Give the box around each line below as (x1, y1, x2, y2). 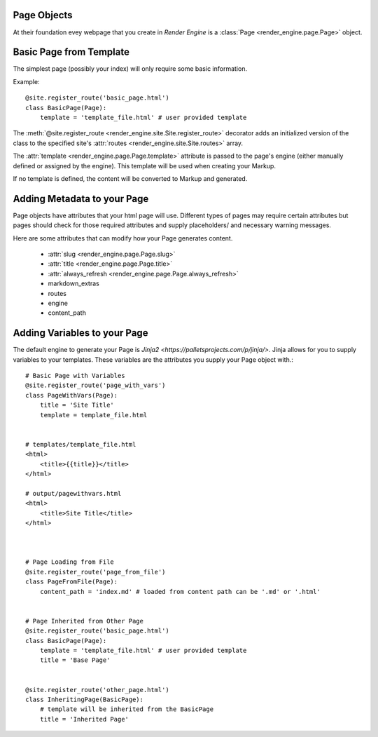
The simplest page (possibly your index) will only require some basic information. (13, 65, 248, 73)
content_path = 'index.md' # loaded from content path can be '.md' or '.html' (39, 588, 321, 595)
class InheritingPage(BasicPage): (25, 695, 143, 703)
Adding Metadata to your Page (13, 193, 149, 205)
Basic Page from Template (13, 46, 129, 58)
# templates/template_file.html (25, 440, 136, 448)
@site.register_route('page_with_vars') (25, 381, 166, 389)
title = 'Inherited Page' (39, 715, 129, 723)
